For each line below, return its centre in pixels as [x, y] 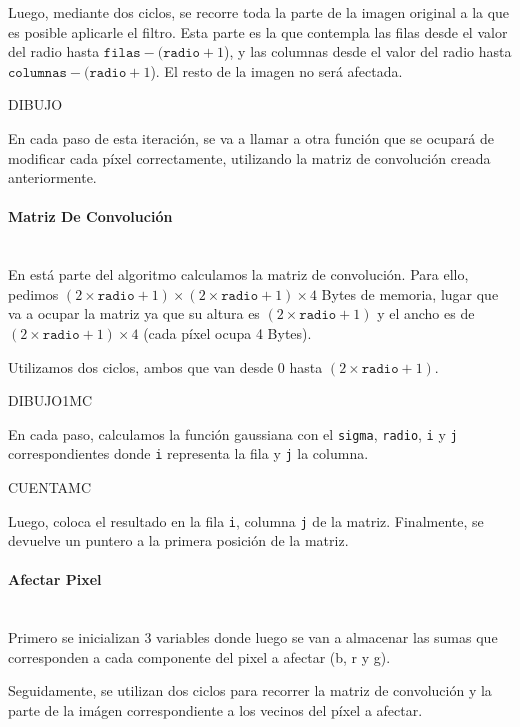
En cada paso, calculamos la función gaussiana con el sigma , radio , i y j [233, 433]
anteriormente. [52, 177]
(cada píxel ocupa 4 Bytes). [227, 332]
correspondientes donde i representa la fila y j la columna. [188, 453]
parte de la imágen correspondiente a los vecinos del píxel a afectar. [215, 710]
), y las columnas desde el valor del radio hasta [368, 51]
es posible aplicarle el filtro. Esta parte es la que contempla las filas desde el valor [258, 31]
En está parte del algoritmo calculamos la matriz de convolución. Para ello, [238, 274]
